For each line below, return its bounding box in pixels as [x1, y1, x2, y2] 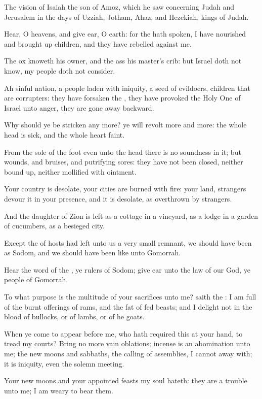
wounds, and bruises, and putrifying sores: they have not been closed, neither [4, 156, 243, 167]
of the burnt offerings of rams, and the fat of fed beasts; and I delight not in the [4, 301, 252, 312]
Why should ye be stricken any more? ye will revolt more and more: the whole [4, 119, 247, 130]
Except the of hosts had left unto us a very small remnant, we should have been [4, 237, 252, 248]
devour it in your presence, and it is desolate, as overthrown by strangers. [4, 193, 232, 204]
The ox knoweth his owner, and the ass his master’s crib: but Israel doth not [4, 55, 242, 66]
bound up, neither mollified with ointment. [4, 166, 137, 177]
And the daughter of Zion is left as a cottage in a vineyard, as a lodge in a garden [4, 210, 258, 221]
